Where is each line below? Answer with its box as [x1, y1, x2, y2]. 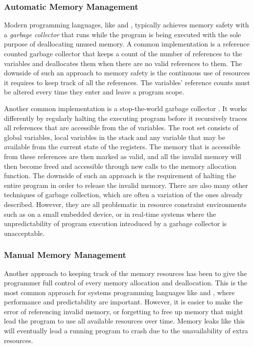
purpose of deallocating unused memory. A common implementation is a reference [4, 39, 250, 49]
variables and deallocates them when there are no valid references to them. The [4, 58, 242, 68]
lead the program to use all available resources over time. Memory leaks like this [4, 316, 245, 326]
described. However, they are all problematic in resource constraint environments [4, 199, 247, 209]
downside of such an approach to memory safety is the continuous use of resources [4, 68, 250, 78]
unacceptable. [4, 228, 45, 238]
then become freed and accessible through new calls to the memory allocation [4, 161, 236, 171]
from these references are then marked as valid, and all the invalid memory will [4, 151, 241, 161]
